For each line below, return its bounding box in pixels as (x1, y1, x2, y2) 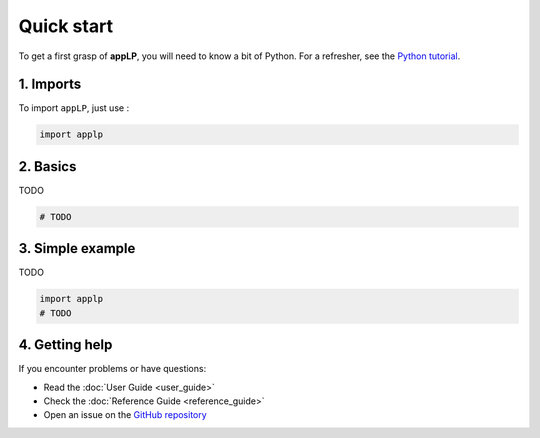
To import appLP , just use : (18, 102, 130, 114)
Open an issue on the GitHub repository (43, 409, 207, 421)
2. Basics (18, 158, 77, 175)
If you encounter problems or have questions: (18, 363, 207, 375)
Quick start (18, 15, 114, 37)
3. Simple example (18, 240, 136, 257)
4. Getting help (18, 336, 113, 354)
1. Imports (18, 76, 82, 93)
